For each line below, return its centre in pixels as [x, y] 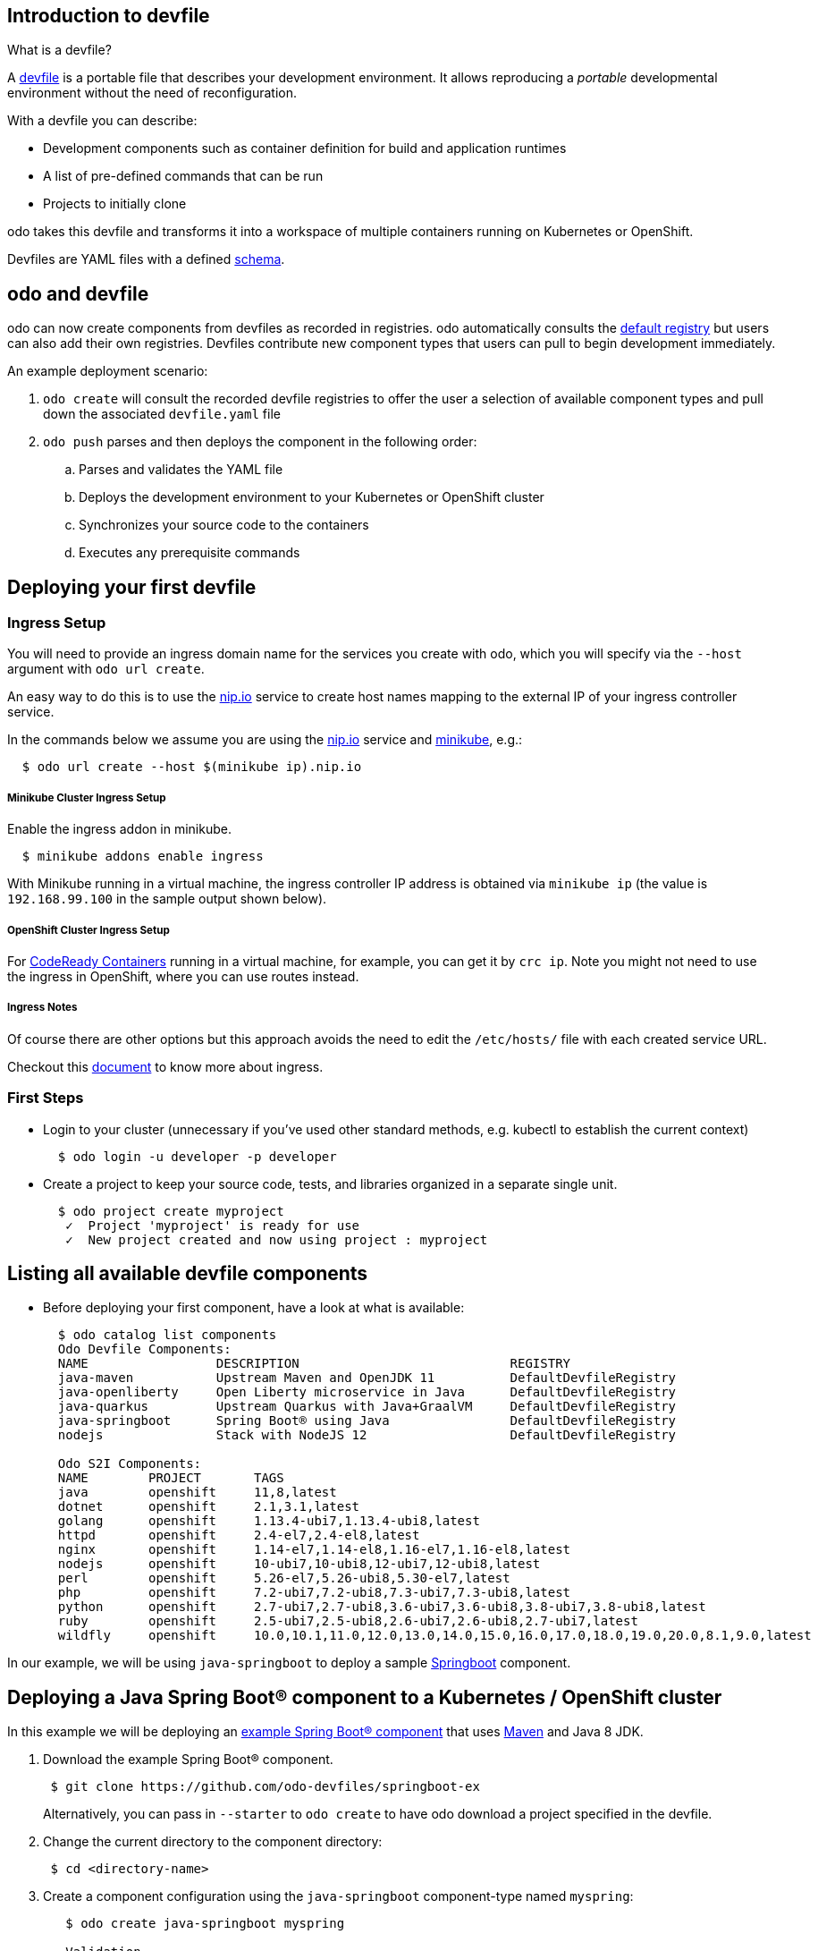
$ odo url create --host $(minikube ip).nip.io [192, 767]
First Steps [46, 1098]
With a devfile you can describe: [102, 121]
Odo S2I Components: [130, 1464]
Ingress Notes [42, 1008]
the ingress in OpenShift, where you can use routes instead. [183, 977]
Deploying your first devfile [132, 587]
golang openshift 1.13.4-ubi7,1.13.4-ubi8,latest [269, 1521]
